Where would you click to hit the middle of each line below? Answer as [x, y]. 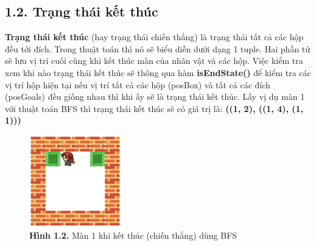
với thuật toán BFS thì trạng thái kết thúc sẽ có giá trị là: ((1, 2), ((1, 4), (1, [154, 108]
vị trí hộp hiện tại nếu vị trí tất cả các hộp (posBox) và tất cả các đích [138, 84]
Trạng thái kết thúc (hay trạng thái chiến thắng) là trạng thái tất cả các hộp [154, 37]
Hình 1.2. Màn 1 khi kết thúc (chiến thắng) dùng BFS [133, 235]
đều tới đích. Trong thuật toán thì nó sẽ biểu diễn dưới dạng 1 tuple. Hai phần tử [158, 48]
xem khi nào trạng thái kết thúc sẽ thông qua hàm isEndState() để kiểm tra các [158, 72]
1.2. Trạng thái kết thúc [82, 11]
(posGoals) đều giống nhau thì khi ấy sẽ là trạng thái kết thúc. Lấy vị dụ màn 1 [155, 97]
